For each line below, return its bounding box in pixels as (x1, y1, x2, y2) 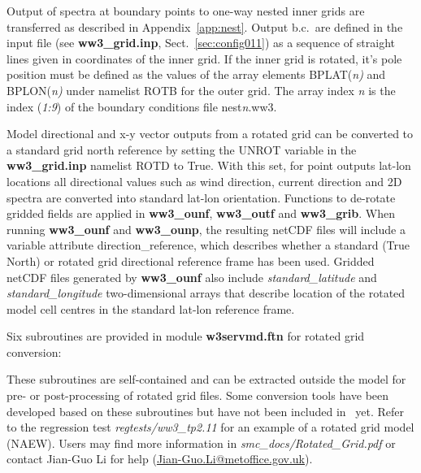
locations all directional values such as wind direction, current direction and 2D (7, 172, 402, 189)
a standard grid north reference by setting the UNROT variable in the (7, 141, 357, 158)
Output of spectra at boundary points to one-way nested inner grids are (7, 2, 365, 19)
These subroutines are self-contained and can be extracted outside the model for (7, 371, 406, 388)
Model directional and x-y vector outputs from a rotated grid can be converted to (7, 125, 414, 142)
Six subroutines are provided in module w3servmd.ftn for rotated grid (7, 328, 365, 345)
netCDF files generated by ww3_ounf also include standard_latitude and (7, 268, 377, 285)
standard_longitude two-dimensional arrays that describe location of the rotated (7, 284, 406, 302)
